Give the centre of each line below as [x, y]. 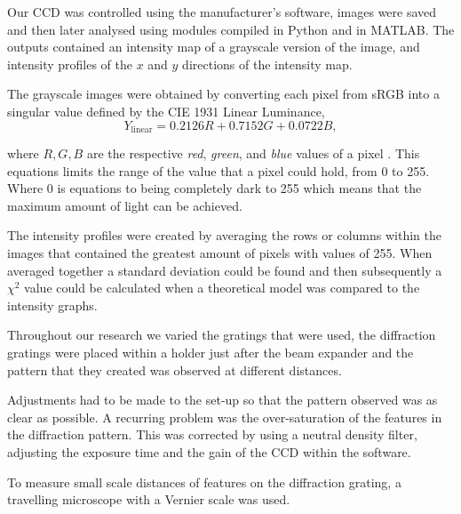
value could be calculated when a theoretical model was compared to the [222, 288]
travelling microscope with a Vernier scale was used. [149, 499]
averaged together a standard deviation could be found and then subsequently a [225, 270]
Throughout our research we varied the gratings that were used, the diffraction [222, 335]
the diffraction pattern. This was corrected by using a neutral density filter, [212, 434]
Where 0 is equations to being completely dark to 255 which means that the [215, 188]
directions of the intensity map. [267, 64]
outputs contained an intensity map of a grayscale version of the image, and [214, 47]
